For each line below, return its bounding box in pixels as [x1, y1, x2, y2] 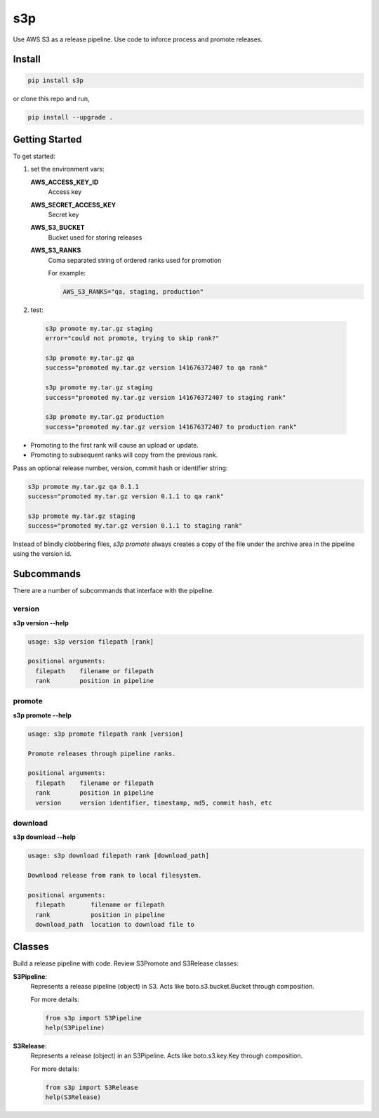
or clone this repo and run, [13, 94, 90, 103]
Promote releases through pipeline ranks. [27, 749, 176, 758]
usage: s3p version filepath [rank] [27, 637, 154, 646]
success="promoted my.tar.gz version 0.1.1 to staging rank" [27, 522, 243, 530]
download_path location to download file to [35, 921, 194, 928]
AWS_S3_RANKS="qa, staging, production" [62, 287, 204, 295]
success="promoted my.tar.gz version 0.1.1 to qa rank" [27, 492, 225, 500]
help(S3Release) [45, 1093, 102, 1101]
